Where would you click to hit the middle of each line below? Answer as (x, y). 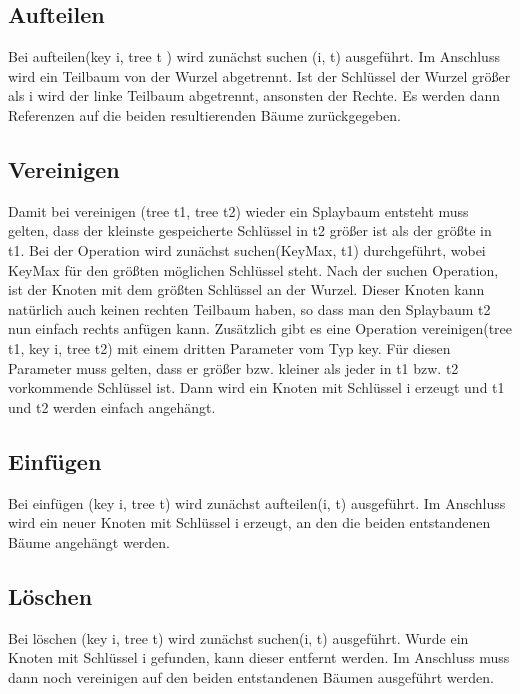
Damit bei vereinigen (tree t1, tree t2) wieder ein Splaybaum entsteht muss (238, 210)
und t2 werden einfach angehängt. (112, 406)
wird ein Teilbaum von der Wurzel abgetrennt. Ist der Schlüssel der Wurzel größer (259, 75)
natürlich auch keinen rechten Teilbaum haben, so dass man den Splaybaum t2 (249, 308)
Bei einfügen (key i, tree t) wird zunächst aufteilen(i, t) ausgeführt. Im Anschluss (257, 502)
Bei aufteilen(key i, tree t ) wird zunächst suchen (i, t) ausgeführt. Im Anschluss (254, 56)
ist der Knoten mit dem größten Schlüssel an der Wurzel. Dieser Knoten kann (246, 289)
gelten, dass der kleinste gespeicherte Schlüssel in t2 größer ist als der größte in (250, 230)
